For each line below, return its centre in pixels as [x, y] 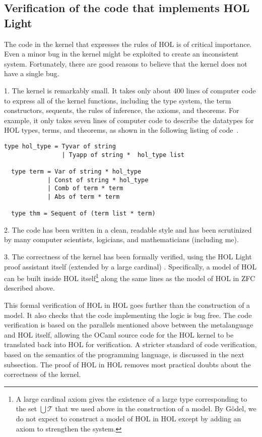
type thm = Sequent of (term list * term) [83, 214]
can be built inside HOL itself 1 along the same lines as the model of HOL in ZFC [130, 277]
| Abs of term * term [83, 197]
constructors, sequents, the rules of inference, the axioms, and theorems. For [122, 110]
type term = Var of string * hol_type [76, 171]
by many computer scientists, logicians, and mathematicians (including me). [121, 239]
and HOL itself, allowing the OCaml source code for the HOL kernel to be [119, 334]
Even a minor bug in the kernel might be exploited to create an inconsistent [121, 54]
